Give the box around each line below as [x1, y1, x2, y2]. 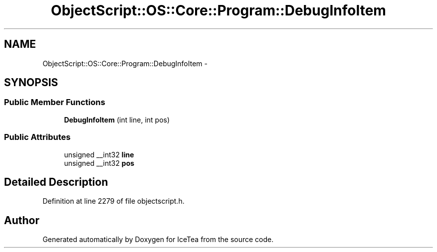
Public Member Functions [4, 97, 105, 108]
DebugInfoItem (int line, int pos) [64, 115, 170, 124]
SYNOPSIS [4, 76, 58, 89]
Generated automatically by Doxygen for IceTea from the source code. [42, 235, 274, 244]
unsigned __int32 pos [64, 158, 135, 167]
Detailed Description [4, 175, 108, 188]
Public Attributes [4, 132, 71, 142]
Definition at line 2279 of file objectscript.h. [42, 197, 185, 206]
